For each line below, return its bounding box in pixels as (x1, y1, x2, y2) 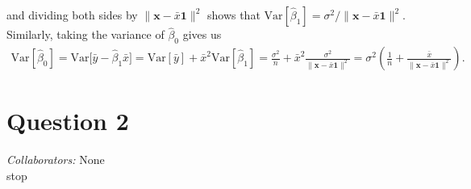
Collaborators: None (6, 151, 105, 168)
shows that (206, 6, 261, 23)
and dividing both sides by (6, 6, 138, 23)
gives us (182, 26, 222, 43)
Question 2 (6, 104, 129, 137)
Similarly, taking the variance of (6, 26, 165, 43)
